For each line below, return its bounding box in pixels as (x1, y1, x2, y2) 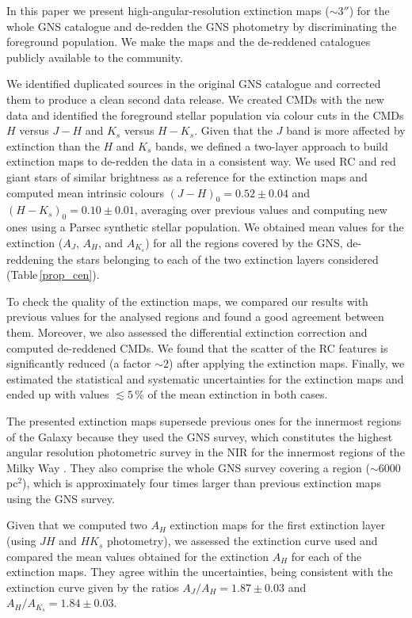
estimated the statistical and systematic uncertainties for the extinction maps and (6, 370, 404, 387)
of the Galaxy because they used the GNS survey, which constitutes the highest (6, 428, 393, 444)
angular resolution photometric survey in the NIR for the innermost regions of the (6, 444, 405, 460)
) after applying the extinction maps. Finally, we (169, 355, 405, 372)
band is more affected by (286, 122, 406, 139)
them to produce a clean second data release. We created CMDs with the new (6, 90, 384, 107)
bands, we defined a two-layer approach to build (155, 137, 388, 154)
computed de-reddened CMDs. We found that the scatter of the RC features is (6, 339, 388, 356)
